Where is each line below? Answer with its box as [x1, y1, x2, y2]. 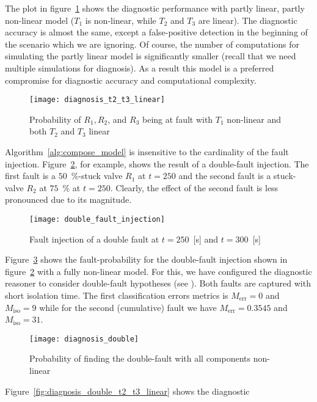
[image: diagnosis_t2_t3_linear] [29, 95, 165, 104]
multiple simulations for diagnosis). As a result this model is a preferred [5, 61, 274, 74]
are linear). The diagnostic [198, 13, 297, 26]
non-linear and [227, 112, 282, 125]
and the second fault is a [178, 169, 271, 182]
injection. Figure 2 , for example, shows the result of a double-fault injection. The [5, 157, 309, 170]
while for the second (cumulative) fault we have [39, 301, 217, 313]
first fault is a [5, 169, 56, 182]
